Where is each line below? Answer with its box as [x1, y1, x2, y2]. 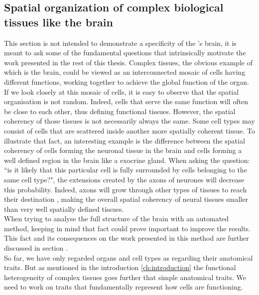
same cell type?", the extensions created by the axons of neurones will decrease [4, 174, 245, 184]
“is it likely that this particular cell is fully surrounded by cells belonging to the [4, 164, 247, 175]
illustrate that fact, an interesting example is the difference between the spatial [4, 135, 245, 146]
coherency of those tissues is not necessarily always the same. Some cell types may [4, 116, 255, 126]
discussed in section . [4, 243, 68, 253]
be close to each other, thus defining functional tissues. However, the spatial [4, 106, 236, 116]
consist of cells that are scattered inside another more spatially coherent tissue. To [4, 125, 255, 136]
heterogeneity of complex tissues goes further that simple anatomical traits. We [4, 272, 246, 282]
